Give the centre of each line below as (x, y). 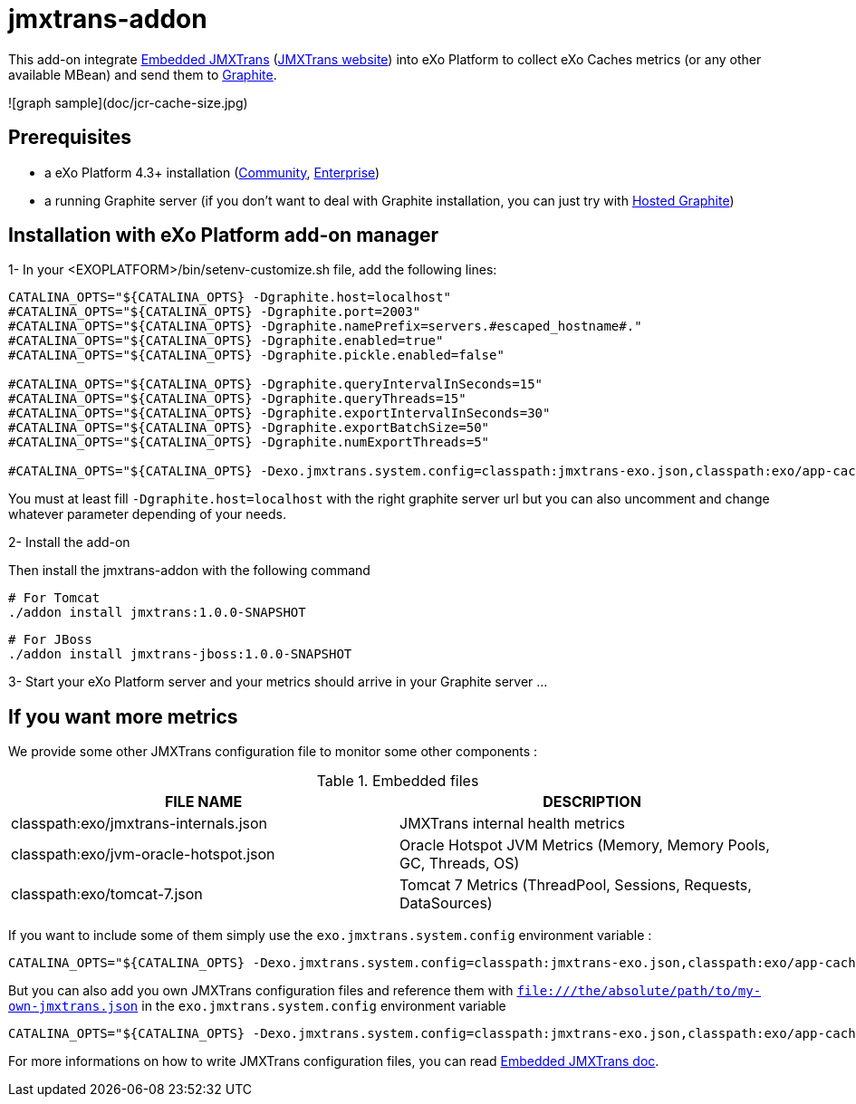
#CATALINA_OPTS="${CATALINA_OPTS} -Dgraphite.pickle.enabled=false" (256, 355)
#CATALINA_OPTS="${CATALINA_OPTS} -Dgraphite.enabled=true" (226, 341)
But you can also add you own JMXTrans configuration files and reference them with (261, 991)
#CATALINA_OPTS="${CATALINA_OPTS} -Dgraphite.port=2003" (215, 312)
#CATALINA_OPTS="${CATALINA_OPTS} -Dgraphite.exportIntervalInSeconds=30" (279, 413)
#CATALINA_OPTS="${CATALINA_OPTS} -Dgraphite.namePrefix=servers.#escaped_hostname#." (325, 326)
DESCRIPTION (592, 802)
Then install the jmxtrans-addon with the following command (189, 571)
